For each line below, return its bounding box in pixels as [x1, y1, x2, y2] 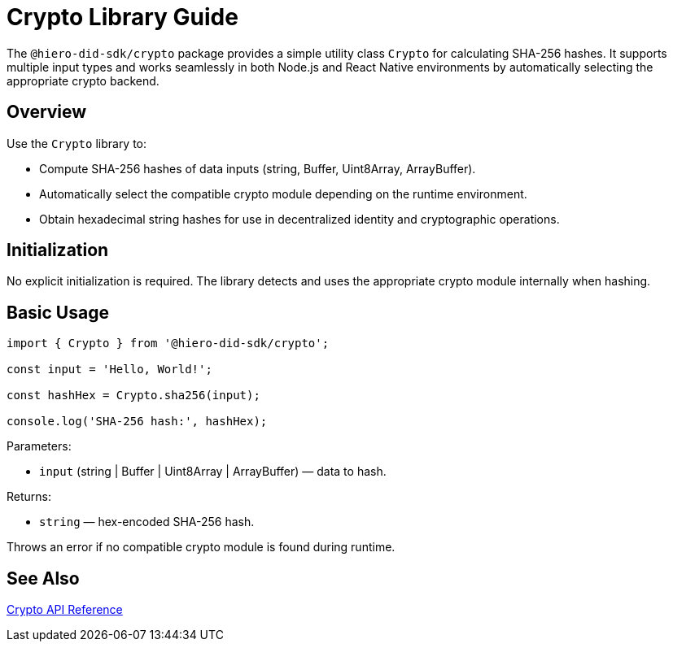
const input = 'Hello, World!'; [7, 363, 212, 376]
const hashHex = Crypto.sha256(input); [7, 389, 260, 402]
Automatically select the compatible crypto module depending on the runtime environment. [39, 186, 527, 201]
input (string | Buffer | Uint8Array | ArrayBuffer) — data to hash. [39, 464, 387, 479]
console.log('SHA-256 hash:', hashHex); [7, 415, 268, 428]
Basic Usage [7, 302, 109, 323]
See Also [7, 568, 80, 589]
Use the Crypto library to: [7, 136, 147, 150]
